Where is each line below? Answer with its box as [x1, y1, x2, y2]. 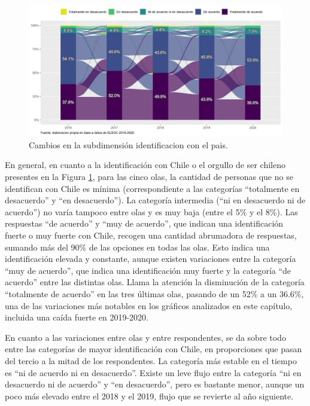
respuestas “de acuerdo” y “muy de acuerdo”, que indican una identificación [5, 217, 284, 230]
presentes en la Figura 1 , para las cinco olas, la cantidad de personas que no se [5, 170, 293, 183]
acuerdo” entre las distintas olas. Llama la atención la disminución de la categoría [5, 276, 305, 288]
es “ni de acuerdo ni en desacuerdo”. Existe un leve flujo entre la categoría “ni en [5, 366, 302, 378]
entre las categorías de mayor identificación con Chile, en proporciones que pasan [5, 343, 302, 355]
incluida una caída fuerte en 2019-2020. [5, 311, 149, 323]
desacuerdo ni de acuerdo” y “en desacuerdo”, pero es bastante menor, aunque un [5, 378, 305, 390]
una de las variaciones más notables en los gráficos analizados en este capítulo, [5, 299, 293, 312]
